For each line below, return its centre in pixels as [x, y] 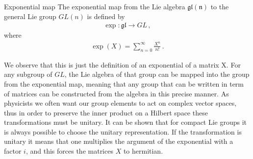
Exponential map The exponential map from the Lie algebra [95, 6]
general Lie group [30, 16]
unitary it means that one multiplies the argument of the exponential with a [119, 141]
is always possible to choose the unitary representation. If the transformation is [123, 131]
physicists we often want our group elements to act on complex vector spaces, [120, 103]
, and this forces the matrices [69, 151]
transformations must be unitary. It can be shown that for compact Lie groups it [126, 122]
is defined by [106, 16]
